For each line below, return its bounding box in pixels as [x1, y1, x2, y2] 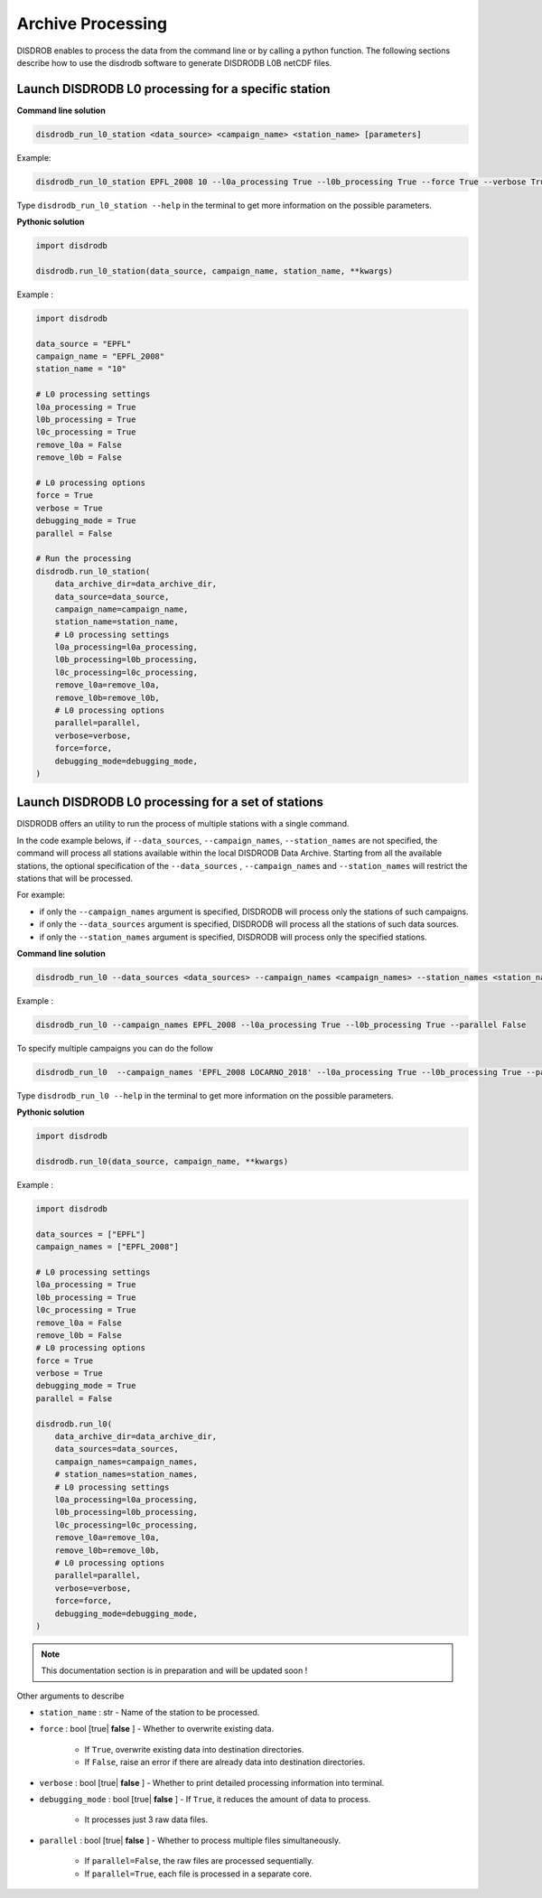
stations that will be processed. [16, 873, 134, 884]
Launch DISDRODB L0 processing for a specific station [16, 81, 331, 97]
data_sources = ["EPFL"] [35, 1229, 146, 1239]
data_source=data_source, [54, 592, 170, 602]
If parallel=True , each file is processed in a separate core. [84, 1868, 313, 1879]
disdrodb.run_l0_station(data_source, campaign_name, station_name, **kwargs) [35, 266, 393, 276]
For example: [16, 890, 66, 901]
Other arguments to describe [16, 1690, 125, 1701]
